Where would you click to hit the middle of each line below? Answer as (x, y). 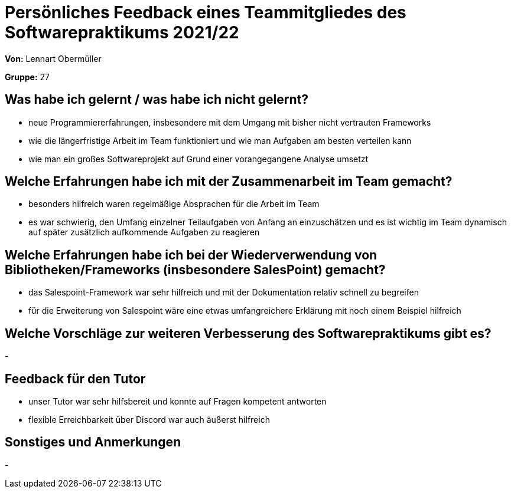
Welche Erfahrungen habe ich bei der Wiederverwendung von (191, 255)
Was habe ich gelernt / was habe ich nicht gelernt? (157, 100)
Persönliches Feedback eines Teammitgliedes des (206, 12)
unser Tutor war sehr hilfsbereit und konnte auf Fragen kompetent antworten (178, 401)
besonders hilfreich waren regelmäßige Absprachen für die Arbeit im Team (174, 204)
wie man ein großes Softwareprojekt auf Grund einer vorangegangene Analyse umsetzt (198, 159)
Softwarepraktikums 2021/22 (122, 32)
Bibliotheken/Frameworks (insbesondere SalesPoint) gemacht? (195, 269)
